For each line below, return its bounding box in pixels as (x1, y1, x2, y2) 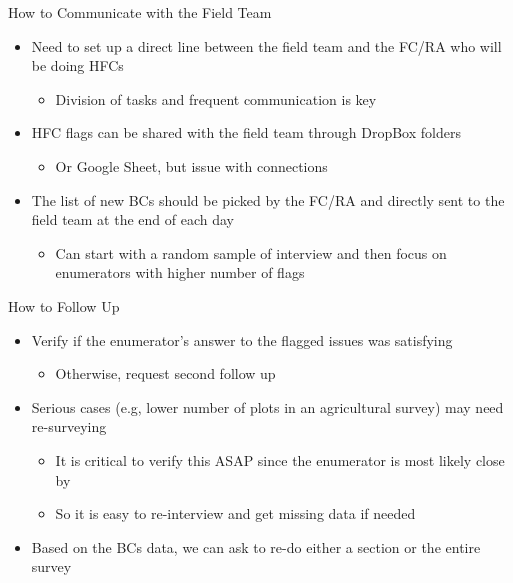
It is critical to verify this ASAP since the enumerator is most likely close (55, 449, 505, 470)
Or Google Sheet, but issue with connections (55, 155, 328, 176)
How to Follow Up (8, 295, 120, 316)
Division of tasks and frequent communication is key (55, 88, 377, 109)
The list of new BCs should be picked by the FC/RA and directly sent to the (31, 189, 505, 210)
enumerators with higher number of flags (55, 262, 305, 283)
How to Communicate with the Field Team (8, 2, 272, 22)
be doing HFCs (31, 55, 124, 76)
